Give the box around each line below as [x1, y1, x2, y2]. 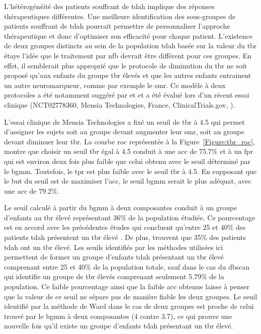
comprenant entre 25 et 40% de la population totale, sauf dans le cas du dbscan [4, 261, 250, 272]
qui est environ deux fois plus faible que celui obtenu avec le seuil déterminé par [4, 155, 251, 166]
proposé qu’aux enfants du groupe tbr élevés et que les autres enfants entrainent [4, 70, 251, 80]
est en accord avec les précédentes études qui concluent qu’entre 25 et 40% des [4, 222, 246, 232]
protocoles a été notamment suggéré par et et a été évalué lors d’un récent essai [4, 90, 249, 100]
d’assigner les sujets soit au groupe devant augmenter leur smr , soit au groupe [4, 126, 244, 137]
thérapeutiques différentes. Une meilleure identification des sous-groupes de [4, 11, 235, 21]
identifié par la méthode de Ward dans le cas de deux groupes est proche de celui [4, 301, 254, 311]
